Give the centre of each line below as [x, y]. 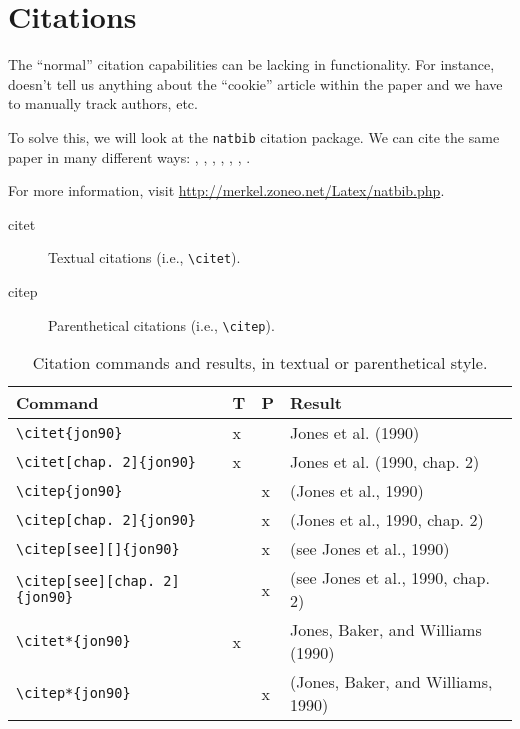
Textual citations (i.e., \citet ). [144, 257]
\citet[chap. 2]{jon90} [106, 461]
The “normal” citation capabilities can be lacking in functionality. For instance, [251, 64]
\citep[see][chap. [86, 581]
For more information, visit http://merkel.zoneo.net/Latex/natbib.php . [226, 190]
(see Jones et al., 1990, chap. [389, 578]
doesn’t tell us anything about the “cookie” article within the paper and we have [255, 83]
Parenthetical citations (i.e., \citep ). [161, 324]
